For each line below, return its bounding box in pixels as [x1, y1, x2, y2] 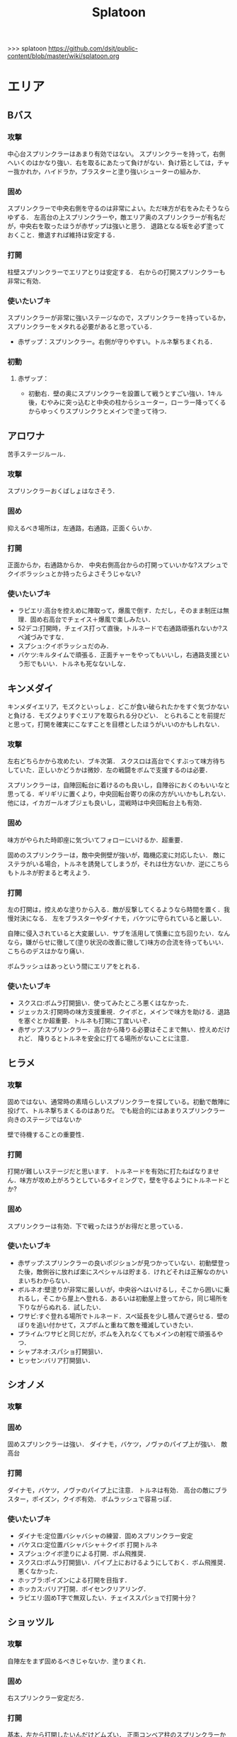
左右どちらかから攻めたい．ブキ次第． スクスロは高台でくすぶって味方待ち [7, 757, 226, 765]
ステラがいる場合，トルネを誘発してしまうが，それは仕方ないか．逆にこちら [7, 859, 230, 868]
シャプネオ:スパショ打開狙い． [17, 1347, 107, 1356]
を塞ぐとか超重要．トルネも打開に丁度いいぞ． [17, 1016, 154, 1025]
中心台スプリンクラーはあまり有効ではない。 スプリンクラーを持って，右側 [7, 150, 226, 158]
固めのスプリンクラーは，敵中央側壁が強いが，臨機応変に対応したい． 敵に [7, 850, 226, 859]
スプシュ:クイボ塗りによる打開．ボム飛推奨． [17, 1549, 150, 1558]
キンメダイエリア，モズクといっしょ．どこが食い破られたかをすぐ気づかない [7, 702, 230, 711]
